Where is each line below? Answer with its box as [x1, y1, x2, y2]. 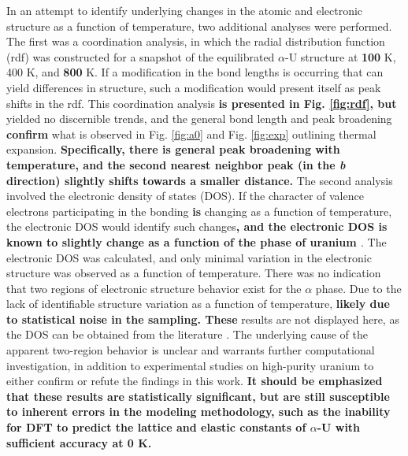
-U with [317, 419, 361, 436]
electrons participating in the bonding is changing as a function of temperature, [6, 202, 392, 219]
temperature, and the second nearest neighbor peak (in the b [6, 156, 346, 172]
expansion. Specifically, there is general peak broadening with [6, 141, 340, 158]
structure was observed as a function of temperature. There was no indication [6, 265, 381, 281]
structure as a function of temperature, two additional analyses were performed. [6, 17, 392, 34]
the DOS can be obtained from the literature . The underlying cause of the [6, 326, 368, 343]
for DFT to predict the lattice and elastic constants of [6, 419, 306, 436]
